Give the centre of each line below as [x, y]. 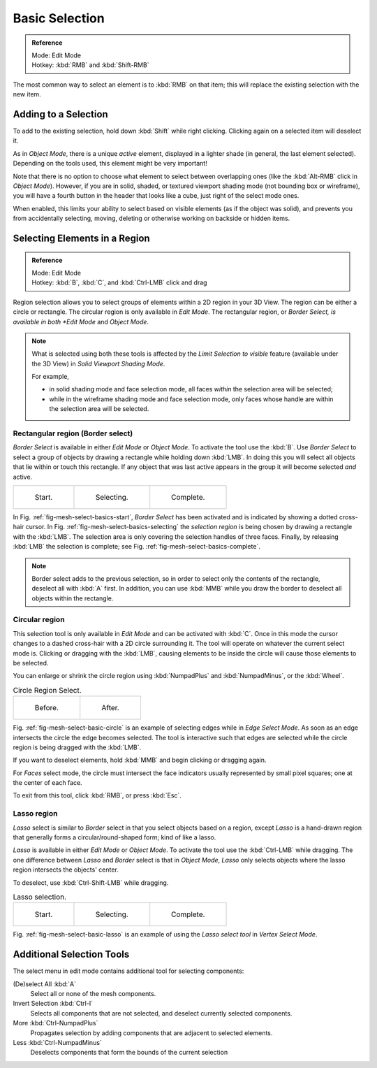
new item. [27, 94]
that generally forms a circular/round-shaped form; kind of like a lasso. [114, 837]
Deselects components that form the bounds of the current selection [129, 1053]
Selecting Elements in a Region [81, 238]
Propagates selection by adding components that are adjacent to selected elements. [151, 1033]
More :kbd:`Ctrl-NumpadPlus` [56, 1023]
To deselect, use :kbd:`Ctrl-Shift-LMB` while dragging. [91, 882]
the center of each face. [48, 783]
